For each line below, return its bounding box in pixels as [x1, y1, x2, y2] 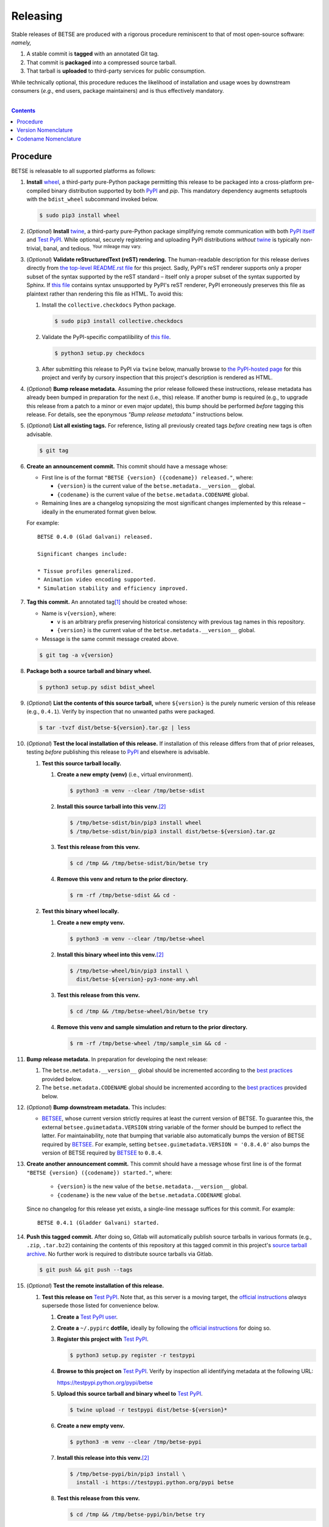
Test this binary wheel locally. [41, 908, 119, 915]
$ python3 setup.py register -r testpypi [69, 1352, 196, 1359]
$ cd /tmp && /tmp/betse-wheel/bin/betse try [69, 1008, 208, 1015]
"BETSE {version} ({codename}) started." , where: [26, 1168, 172, 1176]
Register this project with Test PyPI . [57, 1335, 149, 1343]
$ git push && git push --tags [39, 1266, 133, 1274]
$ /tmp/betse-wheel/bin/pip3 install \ [69, 967, 189, 974]
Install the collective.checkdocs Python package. [41, 301, 176, 308]
